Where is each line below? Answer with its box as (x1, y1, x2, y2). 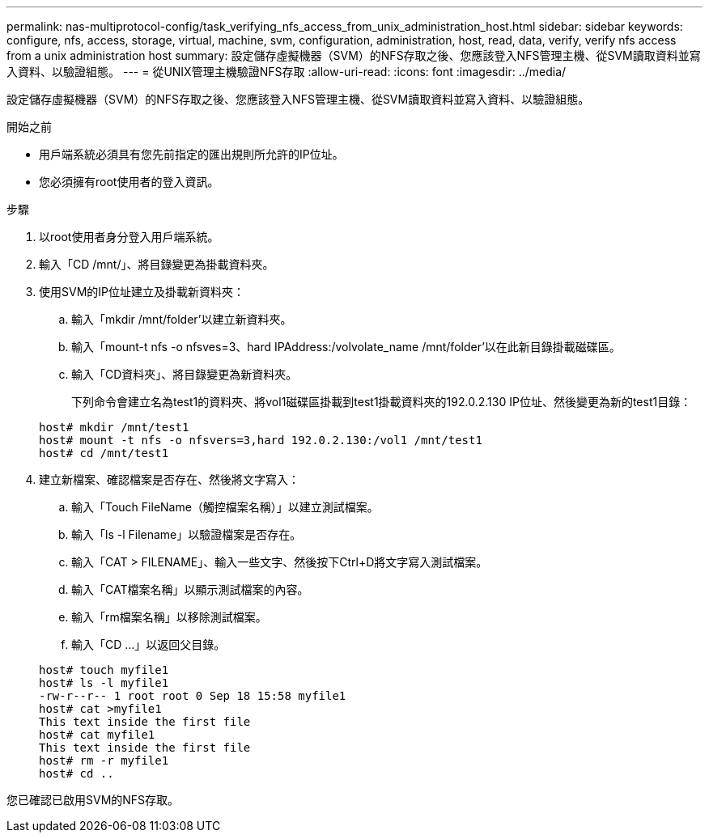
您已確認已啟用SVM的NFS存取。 (6, 793, 180, 807)
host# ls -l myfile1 (39, 676, 169, 689)
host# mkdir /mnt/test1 (39, 421, 189, 434)
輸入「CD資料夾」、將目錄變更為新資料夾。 (71, 367, 298, 381)
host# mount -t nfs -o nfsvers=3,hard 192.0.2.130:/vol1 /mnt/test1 (39, 434, 482, 447)
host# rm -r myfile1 (39, 754, 169, 767)
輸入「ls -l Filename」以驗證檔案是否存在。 (71, 528, 302, 541)
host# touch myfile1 (39, 663, 169, 676)
